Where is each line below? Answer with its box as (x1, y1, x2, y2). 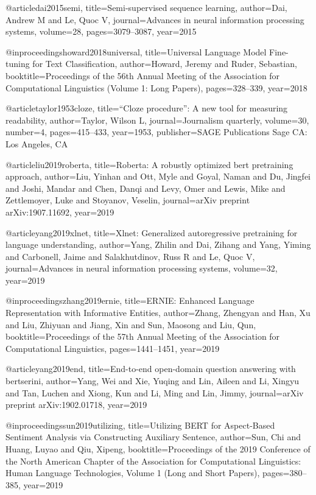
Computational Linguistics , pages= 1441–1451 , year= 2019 (5, 342, 220, 354)
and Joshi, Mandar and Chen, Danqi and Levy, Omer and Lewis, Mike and (5, 181, 286, 194)
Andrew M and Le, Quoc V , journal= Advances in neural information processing (5, 13, 304, 26)
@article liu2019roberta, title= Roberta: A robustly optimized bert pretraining (5, 158, 293, 170)
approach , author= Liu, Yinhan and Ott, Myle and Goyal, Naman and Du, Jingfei (5, 170, 311, 183)
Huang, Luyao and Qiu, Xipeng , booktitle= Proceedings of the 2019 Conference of (5, 443, 311, 455)
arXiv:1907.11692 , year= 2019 (5, 205, 114, 218)
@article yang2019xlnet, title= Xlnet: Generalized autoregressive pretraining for (5, 226, 298, 239)
